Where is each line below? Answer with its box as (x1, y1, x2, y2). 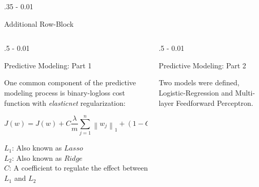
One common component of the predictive (4, 77, 136, 88)
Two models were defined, (158, 77, 240, 88)
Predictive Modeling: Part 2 (158, 60, 246, 70)
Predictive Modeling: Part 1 (4, 60, 92, 70)
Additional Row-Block (4, 18, 74, 29)
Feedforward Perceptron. (176, 97, 253, 108)
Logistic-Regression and (158, 87, 233, 98)
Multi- (235, 87, 255, 98)
